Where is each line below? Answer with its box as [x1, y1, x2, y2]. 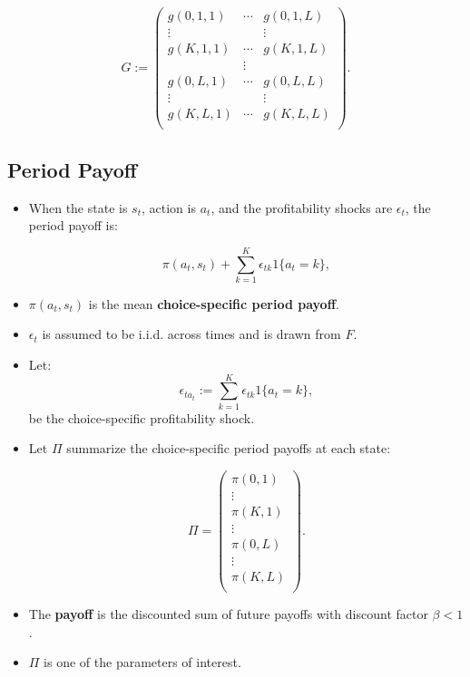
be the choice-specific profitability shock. [28, 408, 255, 427]
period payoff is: [28, 216, 118, 235]
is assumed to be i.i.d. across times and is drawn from [42, 324, 341, 343]
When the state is [28, 198, 128, 217]
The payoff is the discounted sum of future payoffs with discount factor [28, 604, 428, 624]
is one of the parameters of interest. [44, 653, 241, 672]
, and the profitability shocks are [211, 198, 393, 217]
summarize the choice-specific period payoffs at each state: [66, 439, 391, 458]
